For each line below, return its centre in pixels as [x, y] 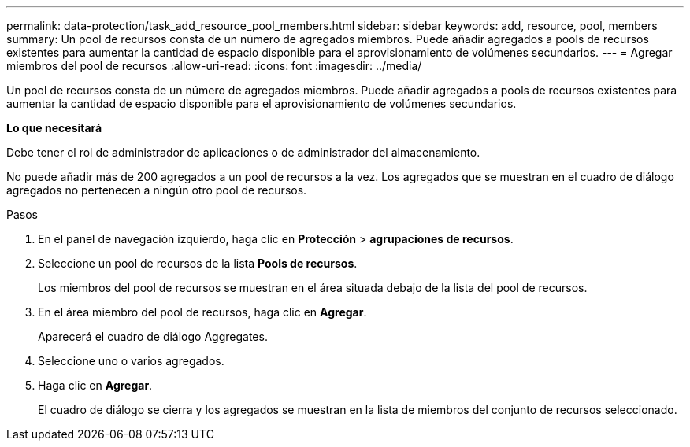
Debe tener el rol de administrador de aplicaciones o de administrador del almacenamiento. [243, 152]
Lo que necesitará [54, 128]
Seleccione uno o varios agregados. [131, 361]
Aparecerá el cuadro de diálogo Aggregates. [153, 336]
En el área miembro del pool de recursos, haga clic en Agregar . [202, 312]
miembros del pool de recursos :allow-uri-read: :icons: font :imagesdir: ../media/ [214, 66]
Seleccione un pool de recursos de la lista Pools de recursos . [198, 263]
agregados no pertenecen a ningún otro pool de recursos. [157, 190]
